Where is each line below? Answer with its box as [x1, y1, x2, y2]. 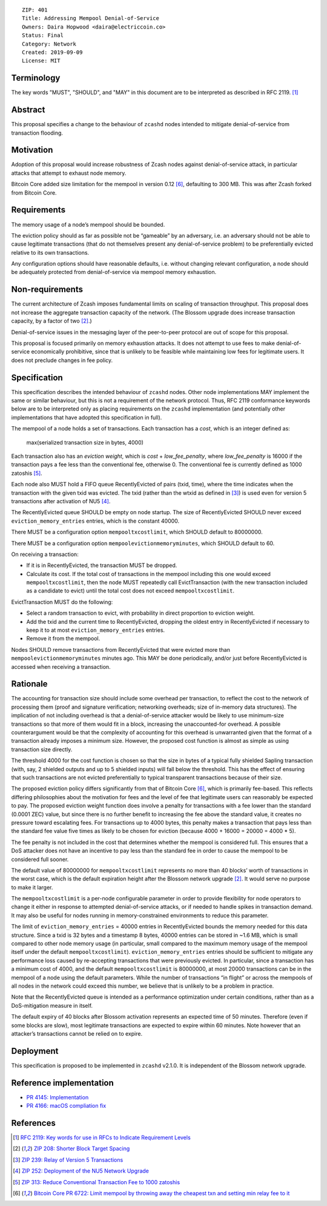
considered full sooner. [11, 856, 69, 863]
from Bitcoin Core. [11, 189, 57, 196]
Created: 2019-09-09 [22, 49, 83, 56]
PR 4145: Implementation [26, 1093, 89, 1100]
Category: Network [22, 40, 77, 47]
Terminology [11, 73, 61, 83]
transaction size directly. [11, 746, 73, 753]
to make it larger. [11, 883, 53, 891]
